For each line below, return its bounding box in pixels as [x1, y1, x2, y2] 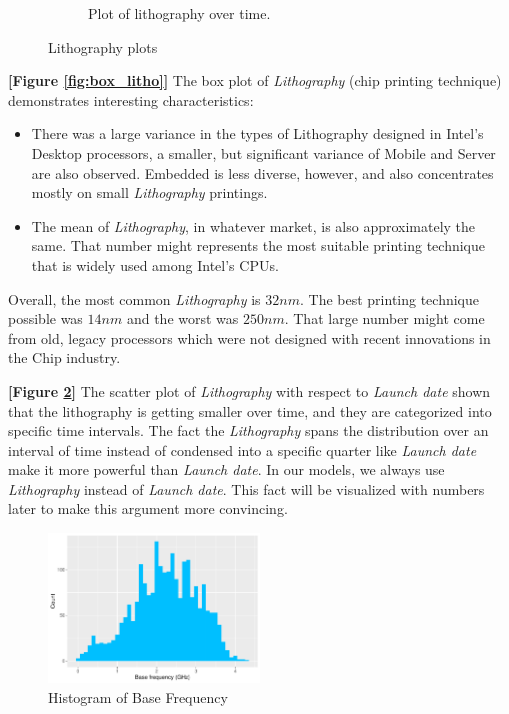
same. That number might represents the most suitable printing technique [31, 235, 485, 256]
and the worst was [126, 308, 239, 329]
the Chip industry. [8, 347, 121, 368]
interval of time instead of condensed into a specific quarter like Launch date [8, 439, 477, 460]
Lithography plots [48, 36, 158, 57]
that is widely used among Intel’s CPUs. [31, 254, 279, 275]
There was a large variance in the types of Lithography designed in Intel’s [31, 123, 484, 144]
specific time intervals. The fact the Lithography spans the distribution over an [8, 420, 489, 441]
